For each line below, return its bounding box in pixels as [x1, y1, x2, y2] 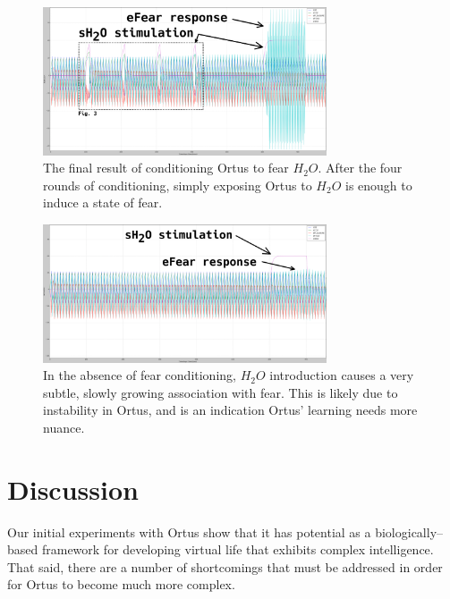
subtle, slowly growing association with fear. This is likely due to [43, 383, 398, 401]
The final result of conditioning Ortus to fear [43, 158, 289, 177]
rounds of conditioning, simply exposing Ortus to [43, 175, 312, 194]
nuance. [43, 418, 85, 436]
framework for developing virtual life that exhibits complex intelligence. [41, 540, 434, 559]
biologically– [375, 522, 444, 541]
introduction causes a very [269, 366, 414, 384]
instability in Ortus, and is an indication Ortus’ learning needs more [43, 401, 418, 419]
